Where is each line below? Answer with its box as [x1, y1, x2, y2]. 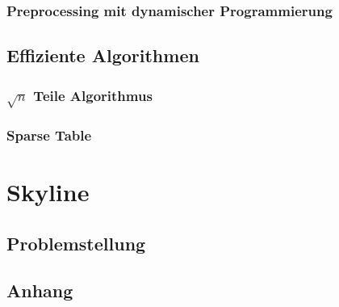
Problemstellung [6, 230, 146, 255]
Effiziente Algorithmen [6, 43, 199, 68]
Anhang [6, 278, 73, 303]
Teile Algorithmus [33, 85, 153, 105]
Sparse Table [6, 125, 92, 145]
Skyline [6, 175, 90, 208]
